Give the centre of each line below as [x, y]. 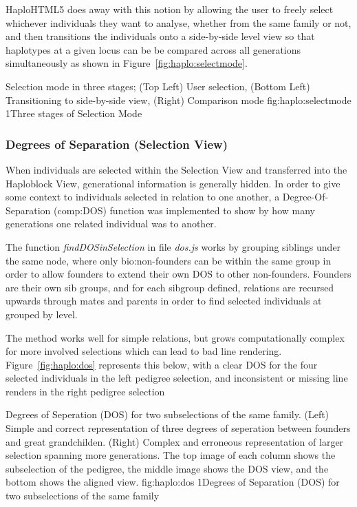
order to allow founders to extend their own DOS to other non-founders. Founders [178, 274]
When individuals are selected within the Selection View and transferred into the [176, 169]
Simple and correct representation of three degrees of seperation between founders [178, 428]
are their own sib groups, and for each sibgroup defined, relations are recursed [170, 287]
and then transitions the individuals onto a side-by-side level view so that [160, 36]
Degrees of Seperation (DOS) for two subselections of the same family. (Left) [167, 414]
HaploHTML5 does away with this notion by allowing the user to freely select [170, 9]
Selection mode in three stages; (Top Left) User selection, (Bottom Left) [158, 86]
